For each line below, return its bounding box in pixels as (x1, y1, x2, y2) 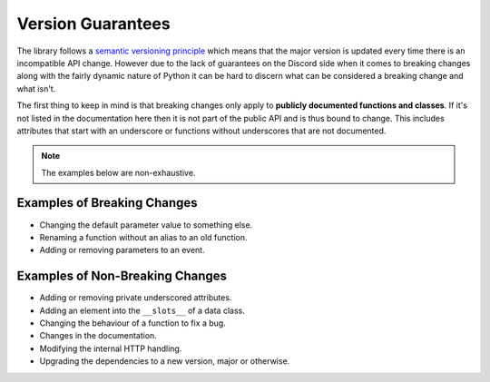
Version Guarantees (16, 14, 171, 34)
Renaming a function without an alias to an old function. (39, 231, 248, 242)
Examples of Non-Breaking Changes (16, 269, 227, 284)
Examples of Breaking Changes (16, 195, 199, 211)
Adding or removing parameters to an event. (39, 245, 205, 256)
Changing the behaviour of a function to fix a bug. (39, 318, 226, 328)
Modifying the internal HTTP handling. (39, 343, 182, 354)
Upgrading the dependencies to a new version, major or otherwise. (39, 356, 290, 367)
